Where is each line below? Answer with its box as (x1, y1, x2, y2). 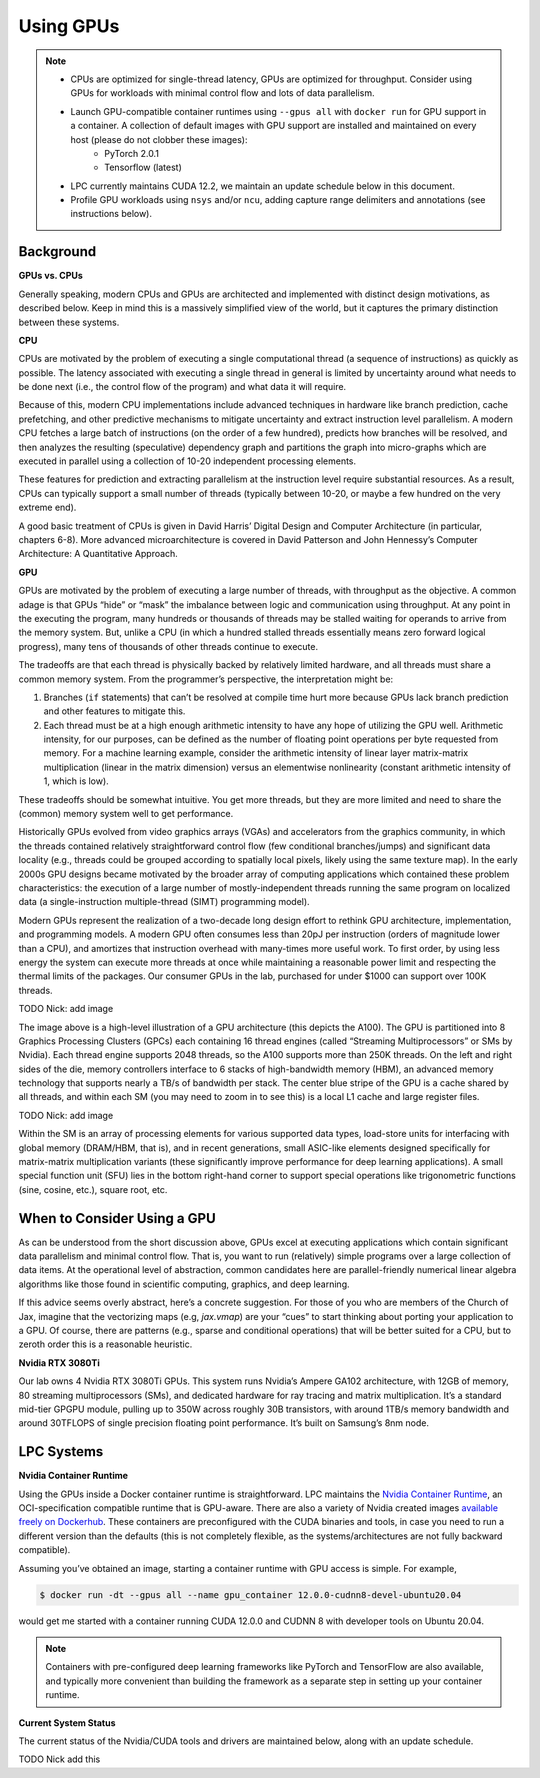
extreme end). (18, 501, 77, 514)
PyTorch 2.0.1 (104, 147, 160, 159)
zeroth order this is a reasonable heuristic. (18, 1338, 193, 1350)
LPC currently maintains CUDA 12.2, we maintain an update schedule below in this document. (70, 180, 455, 192)
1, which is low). (43, 775, 109, 787)
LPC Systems (18, 1443, 104, 1460)
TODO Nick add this (18, 1753, 101, 1765)
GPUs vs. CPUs (18, 270, 84, 282)
